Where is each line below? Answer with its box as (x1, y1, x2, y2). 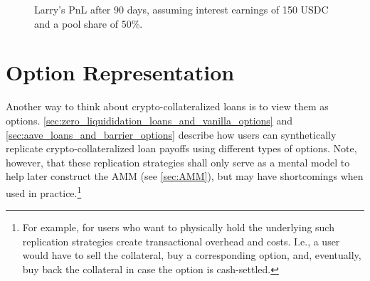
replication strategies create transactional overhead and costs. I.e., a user (22, 233, 340, 248)
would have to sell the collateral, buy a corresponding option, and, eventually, (22, 248, 361, 263)
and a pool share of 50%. (34, 16, 143, 31)
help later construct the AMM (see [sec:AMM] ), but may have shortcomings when (6, 169, 364, 184)
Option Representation (6, 58, 235, 87)
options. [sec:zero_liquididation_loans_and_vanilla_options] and (6, 112, 292, 127)
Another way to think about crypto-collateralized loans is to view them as (6, 99, 329, 114)
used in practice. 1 (6, 183, 82, 200)
